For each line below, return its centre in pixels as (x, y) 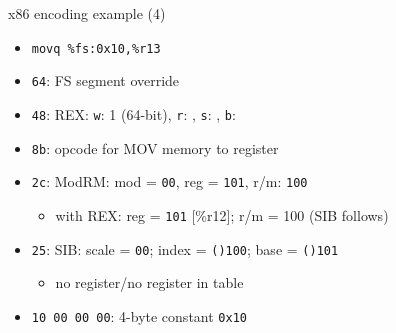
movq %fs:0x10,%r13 (96, 48)
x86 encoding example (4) (87, 13)
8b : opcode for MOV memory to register (155, 147)
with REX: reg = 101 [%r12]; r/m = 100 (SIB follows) (222, 214)
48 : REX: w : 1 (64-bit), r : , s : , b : (133, 113)
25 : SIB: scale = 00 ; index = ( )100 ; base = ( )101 (185, 248)
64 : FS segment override (105, 80)
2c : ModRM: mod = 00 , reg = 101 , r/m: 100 (169, 181)
